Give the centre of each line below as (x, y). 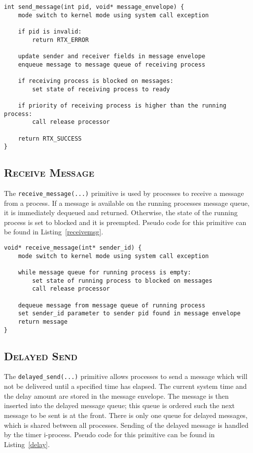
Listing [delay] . (27, 444)
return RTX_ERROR (60, 40)
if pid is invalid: (50, 31)
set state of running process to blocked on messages (122, 281)
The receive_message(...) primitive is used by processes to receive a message (124, 193)
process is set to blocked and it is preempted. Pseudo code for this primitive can (125, 222)
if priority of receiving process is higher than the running (122, 105)
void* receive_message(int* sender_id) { (73, 248)
